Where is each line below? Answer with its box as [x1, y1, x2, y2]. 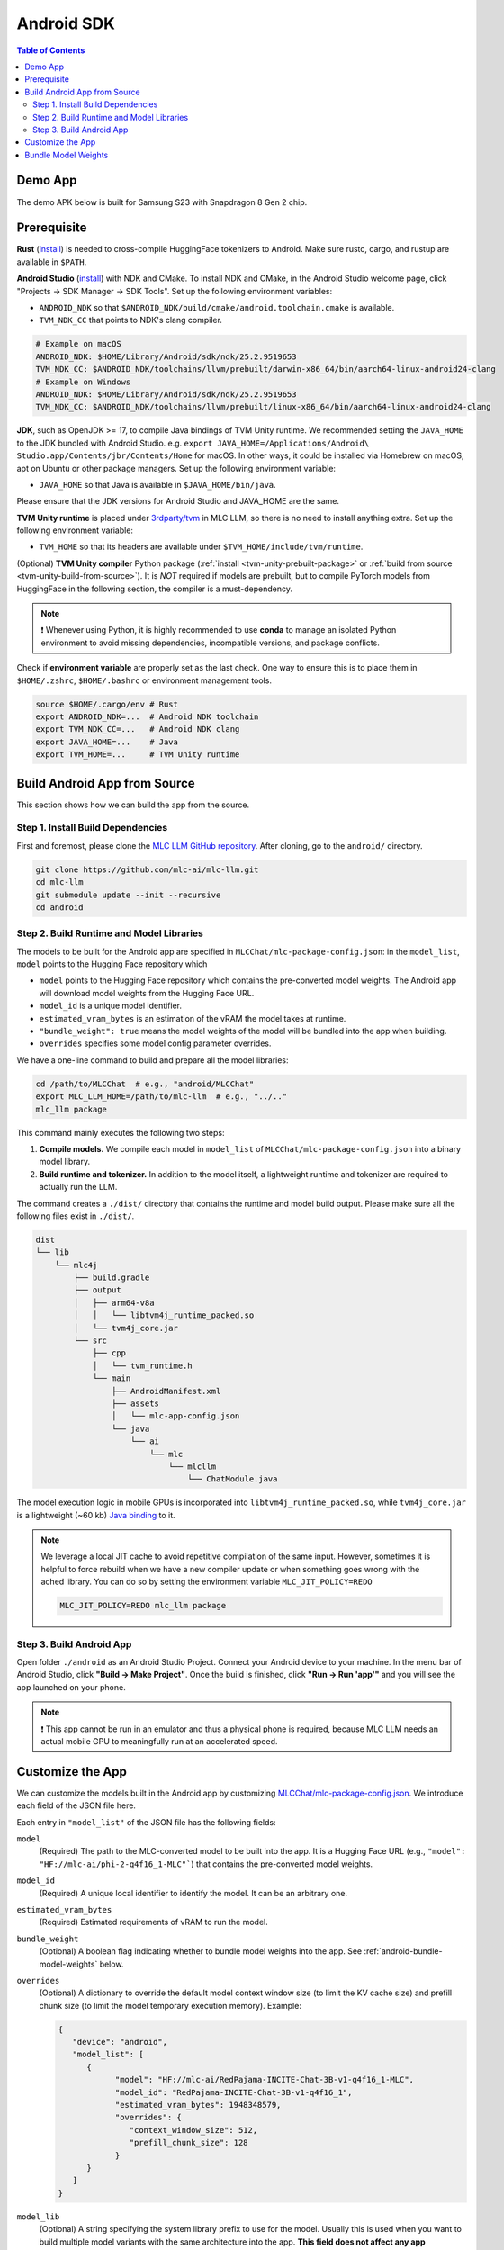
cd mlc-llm [35, 877, 84, 887]
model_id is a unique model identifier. [39, 1000, 183, 1012]
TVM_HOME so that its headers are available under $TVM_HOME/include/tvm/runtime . [39, 541, 364, 553]
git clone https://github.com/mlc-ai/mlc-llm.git [35, 864, 259, 875]
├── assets [111, 1398, 159, 1408]
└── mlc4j [54, 1260, 98, 1270]
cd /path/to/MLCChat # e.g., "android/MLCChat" [35, 1078, 255, 1089]
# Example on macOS [35, 338, 121, 349]
